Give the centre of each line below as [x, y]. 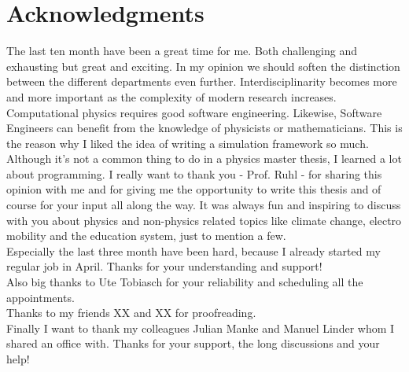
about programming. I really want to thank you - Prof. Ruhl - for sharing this [194, 173]
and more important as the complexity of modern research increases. [171, 96]
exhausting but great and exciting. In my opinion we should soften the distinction [203, 66]
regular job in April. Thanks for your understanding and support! [164, 266]
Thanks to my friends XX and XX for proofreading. [131, 313]
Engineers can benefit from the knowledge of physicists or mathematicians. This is [204, 128]
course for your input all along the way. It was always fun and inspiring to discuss [204, 205]
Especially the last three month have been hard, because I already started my [193, 250]
